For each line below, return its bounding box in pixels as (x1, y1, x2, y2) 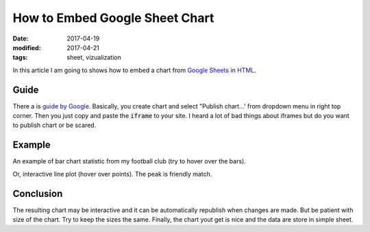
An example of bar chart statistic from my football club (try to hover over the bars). (12, 157, 246, 165)
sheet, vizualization (66, 54, 121, 62)
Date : (12, 34, 29, 43)
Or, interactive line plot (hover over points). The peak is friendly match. (12, 170, 212, 178)
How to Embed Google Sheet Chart (12, 10, 214, 25)
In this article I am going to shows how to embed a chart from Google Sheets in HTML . (12, 66, 257, 74)
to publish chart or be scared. (12, 121, 97, 130)
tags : (12, 54, 28, 62)
